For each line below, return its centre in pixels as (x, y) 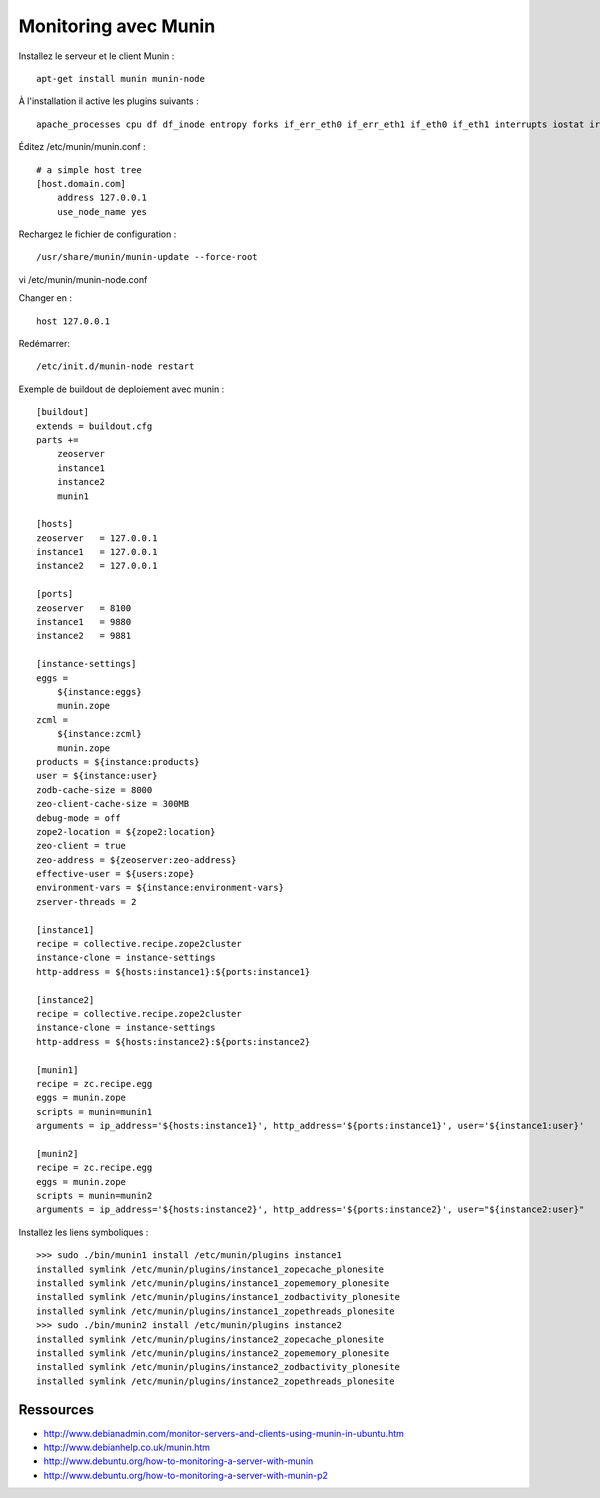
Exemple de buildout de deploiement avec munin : (121, 389)
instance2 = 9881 (84, 636)
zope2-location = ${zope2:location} (126, 831)
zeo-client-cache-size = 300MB (113, 804)
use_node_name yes (102, 211)
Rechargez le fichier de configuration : (97, 234)
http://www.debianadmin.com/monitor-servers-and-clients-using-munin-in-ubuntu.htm (224, 1433)
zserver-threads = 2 (86, 901)
